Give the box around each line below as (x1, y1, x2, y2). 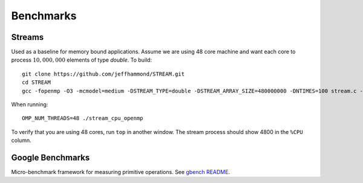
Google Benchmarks (11, 153, 90, 162)
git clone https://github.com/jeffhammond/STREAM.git (22, 70, 185, 77)
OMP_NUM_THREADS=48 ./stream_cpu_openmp (22, 115, 143, 122)
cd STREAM (22, 79, 51, 86)
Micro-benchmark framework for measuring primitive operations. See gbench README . (11, 169, 230, 176)
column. (11, 136, 31, 144)
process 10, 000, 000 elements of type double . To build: (11, 56, 152, 63)
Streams (11, 32, 44, 42)
